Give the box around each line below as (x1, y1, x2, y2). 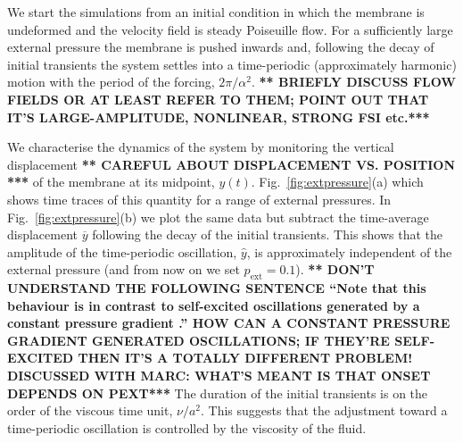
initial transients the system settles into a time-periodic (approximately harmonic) (7, 54, 457, 73)
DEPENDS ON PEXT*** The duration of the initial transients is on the (7, 383, 428, 402)
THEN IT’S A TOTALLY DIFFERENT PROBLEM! (78, 348, 413, 367)
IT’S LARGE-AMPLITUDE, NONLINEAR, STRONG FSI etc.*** (7, 107, 430, 126)
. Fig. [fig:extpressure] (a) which (251, 172, 424, 191)
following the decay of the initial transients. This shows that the (92, 225, 443, 244)
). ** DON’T (295, 260, 375, 279)
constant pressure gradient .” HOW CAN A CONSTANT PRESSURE (7, 313, 451, 332)
